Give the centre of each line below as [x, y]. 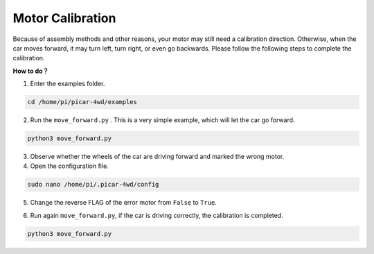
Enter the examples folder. [68, 84]
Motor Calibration [64, 18]
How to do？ [31, 71]
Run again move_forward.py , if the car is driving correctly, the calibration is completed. [157, 215]
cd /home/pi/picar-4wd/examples [82, 102]
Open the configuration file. [69, 166]
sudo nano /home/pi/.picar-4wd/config [93, 185]
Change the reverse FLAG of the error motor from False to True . [124, 203]
